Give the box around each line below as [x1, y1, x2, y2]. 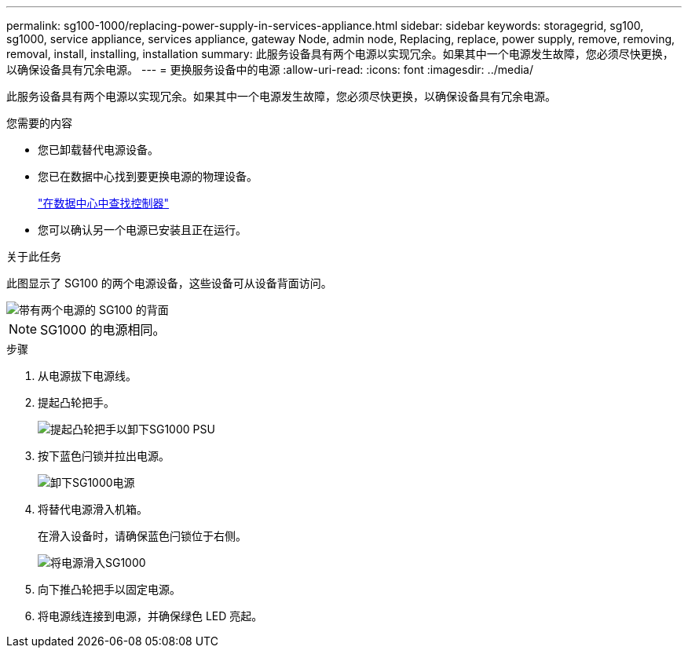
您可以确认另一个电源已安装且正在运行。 [38, 223, 247, 236]
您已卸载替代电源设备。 [38, 143, 159, 156]
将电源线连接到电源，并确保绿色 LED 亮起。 [38, 609, 263, 623]
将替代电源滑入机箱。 [38, 502, 148, 516]
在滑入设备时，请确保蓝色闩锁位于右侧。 [38, 529, 247, 543]
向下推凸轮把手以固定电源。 [38, 583, 181, 596]
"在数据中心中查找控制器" [38, 196, 170, 210]
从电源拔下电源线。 [38, 369, 137, 382]
